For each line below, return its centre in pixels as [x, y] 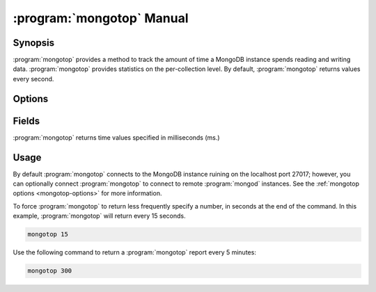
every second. [33, 79]
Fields [26, 121]
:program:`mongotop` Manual [101, 18]
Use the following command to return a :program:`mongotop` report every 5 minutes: [135, 252]
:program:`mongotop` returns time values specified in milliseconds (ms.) [116, 137]
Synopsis [34, 43]
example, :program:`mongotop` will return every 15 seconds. [99, 216]
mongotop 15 [48, 234]
